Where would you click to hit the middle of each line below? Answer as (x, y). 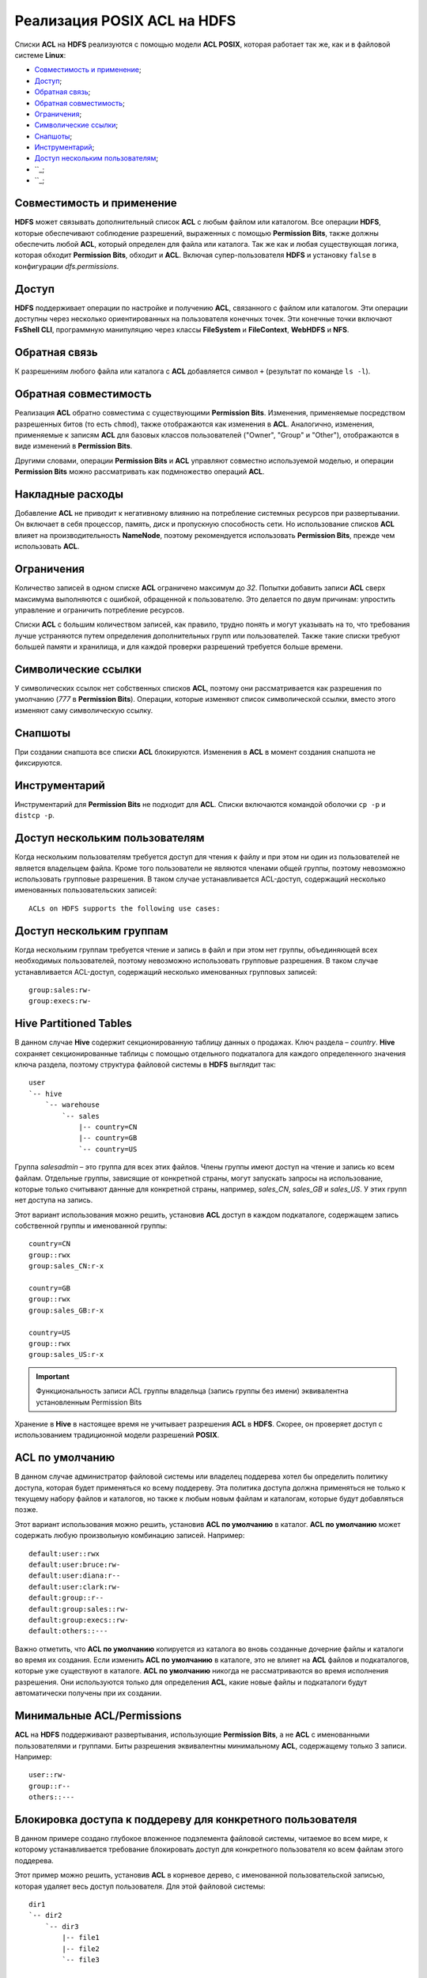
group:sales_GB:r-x (66, 1310)
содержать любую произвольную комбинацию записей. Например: (130, 1536)
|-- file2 (81, 1949)
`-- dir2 (45, 1915)
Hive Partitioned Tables (73, 1023)
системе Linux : (40, 55)
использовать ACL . (47, 547)
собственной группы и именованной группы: (91, 1226)
